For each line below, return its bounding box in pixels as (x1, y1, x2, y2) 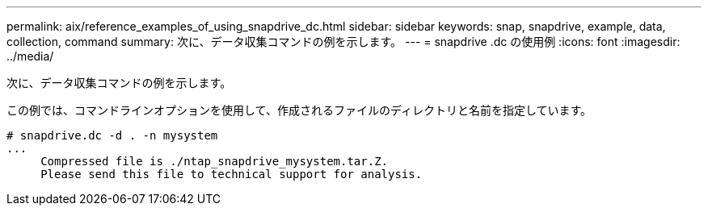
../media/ (6, 49, 54, 63)
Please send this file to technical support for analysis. (40, 168, 423, 181)
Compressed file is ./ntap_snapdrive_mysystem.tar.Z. (40, 155, 389, 168)
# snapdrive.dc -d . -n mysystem (6, 129, 218, 142)
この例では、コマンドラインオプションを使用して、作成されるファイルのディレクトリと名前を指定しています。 (6, 103, 592, 117)
